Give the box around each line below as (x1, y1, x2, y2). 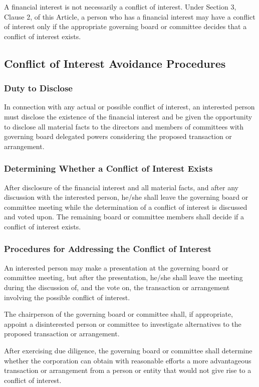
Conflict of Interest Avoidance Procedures (4, 55, 226, 71)
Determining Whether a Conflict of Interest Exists (4, 162, 213, 175)
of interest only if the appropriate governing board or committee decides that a (4, 21, 247, 32)
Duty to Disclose (4, 82, 73, 94)
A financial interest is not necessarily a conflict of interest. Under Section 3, (4, 2, 236, 12)
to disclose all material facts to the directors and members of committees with (4, 121, 244, 132)
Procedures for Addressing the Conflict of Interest (4, 242, 212, 255)
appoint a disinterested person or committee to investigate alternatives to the (4, 318, 241, 329)
